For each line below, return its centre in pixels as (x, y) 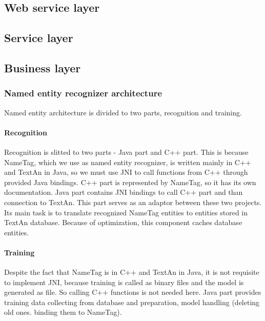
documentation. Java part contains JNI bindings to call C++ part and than (124, 192)
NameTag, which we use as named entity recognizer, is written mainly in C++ (128, 162)
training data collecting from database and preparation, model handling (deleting (132, 302)
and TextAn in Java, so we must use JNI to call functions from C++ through (126, 172)
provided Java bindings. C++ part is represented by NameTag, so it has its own (130, 182)
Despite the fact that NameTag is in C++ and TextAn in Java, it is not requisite (132, 272)
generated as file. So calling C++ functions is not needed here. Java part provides (133, 292)
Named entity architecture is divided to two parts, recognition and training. (123, 112)
